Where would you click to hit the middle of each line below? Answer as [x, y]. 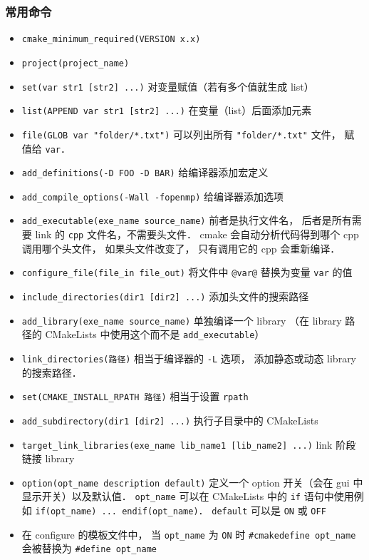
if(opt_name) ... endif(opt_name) [117, 512]
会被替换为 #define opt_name [89, 548]
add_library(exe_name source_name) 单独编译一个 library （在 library [182, 320]
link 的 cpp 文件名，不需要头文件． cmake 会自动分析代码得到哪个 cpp [197, 234]
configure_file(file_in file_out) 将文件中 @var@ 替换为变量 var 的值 [187, 272]
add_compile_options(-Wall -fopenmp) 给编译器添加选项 [153, 196]
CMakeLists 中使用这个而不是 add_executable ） [155, 334]
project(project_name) [76, 63]
